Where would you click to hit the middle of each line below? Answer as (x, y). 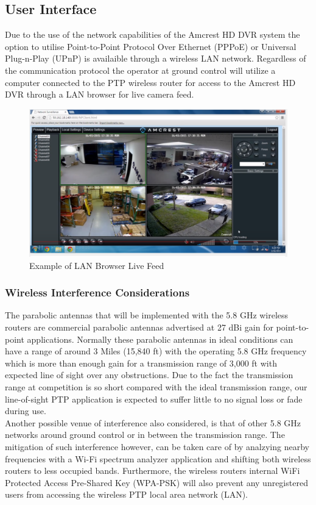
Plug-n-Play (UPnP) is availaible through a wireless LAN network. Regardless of (156, 58)
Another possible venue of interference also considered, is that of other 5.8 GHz (153, 422)
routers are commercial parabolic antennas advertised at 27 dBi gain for (139, 327)
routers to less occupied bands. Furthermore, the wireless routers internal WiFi (153, 471)
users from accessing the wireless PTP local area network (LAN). (127, 494)
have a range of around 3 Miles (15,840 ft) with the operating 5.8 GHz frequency (156, 351)
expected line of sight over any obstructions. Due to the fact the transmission (149, 375)
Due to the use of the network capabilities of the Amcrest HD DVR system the (153, 34)
